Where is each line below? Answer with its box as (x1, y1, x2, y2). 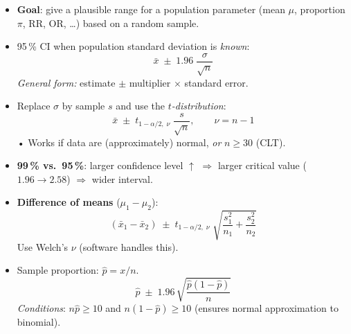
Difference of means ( (17, 195, 120, 209)
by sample (62, 98, 105, 113)
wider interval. (91, 171, 153, 186)
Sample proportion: (17, 263, 99, 277)
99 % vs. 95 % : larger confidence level (17, 158, 183, 173)
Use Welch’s (17, 239, 69, 254)
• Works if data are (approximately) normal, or (17, 134, 222, 149)
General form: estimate (17, 75, 116, 89)
